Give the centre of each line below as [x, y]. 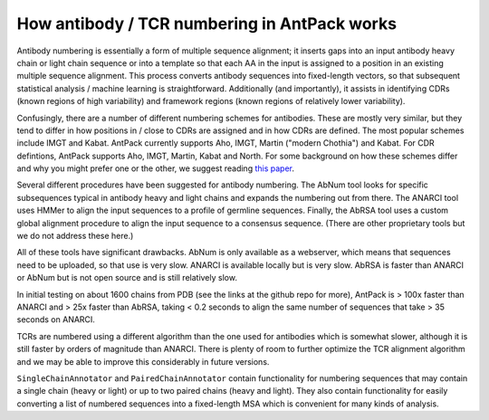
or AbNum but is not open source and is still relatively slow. [127, 278]
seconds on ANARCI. [56, 320]
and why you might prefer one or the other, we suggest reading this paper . [155, 168]
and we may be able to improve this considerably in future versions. [143, 361]
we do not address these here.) [75, 236]
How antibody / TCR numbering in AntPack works [207, 24]
